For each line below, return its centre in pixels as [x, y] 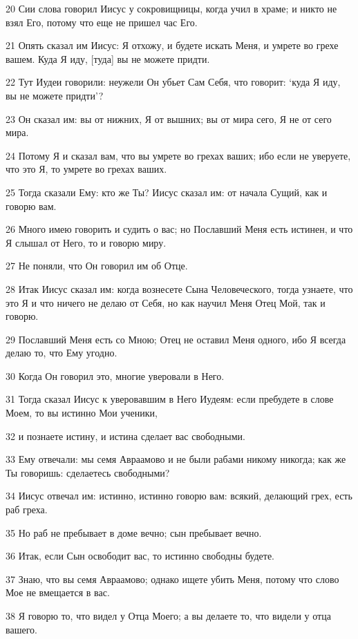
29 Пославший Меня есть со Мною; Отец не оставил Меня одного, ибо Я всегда [176, 339]
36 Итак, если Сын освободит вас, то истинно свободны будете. [140, 556]
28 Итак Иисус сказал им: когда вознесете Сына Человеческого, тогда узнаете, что [179, 288]
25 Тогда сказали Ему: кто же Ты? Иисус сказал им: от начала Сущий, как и [167, 192]
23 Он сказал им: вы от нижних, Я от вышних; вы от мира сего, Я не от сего [169, 118]
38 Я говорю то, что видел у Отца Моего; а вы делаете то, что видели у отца [168, 616]
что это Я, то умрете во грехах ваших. [86, 169]
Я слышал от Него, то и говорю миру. [86, 242]
